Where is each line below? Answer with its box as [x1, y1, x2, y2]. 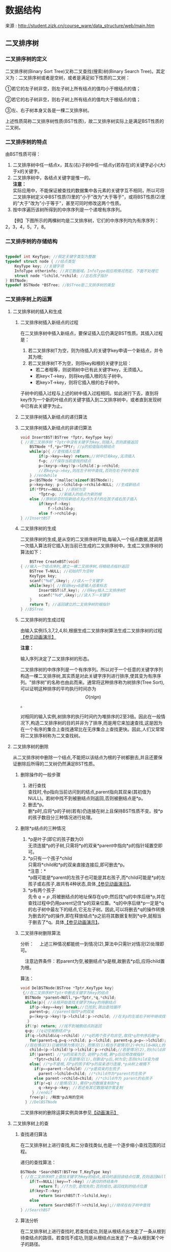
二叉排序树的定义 [5, 56, 47, 63]
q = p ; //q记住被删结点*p [24, 1028, 71, 1033]
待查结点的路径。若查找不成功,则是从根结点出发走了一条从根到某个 [20, 1235, 160, 1241]
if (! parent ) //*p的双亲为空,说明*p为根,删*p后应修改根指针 [30, 1052, 144, 1057]
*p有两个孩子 [27, 887, 55, 893]
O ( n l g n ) [85, 694, 101, 700]
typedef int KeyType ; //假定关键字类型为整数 [5, 254, 96, 260]
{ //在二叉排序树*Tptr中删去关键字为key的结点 [22, 990, 108, 995]
